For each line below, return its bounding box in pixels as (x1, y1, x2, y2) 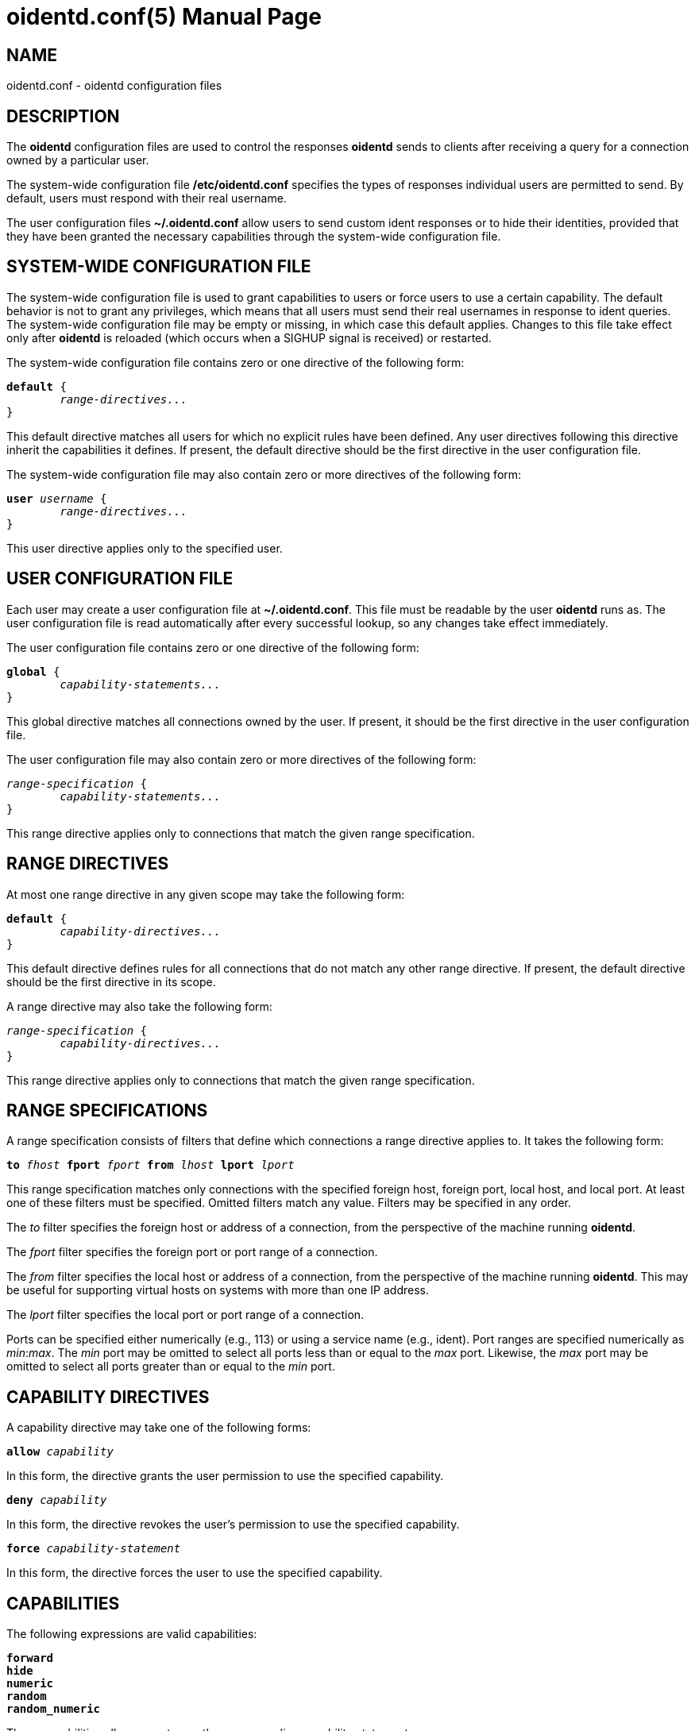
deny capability (6, 1494, 107, 1507)
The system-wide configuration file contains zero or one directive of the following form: (6, 355, 465, 369)
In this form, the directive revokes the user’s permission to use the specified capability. (6, 1517, 460, 1532)
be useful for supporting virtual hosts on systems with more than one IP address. (6, 1283, 429, 1297)
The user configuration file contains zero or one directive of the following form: (6, 640, 419, 654)
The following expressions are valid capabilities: (6, 1627, 257, 1641)
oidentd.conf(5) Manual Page (6, 3, 322, 30)
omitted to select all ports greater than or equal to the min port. (6, 1359, 335, 1374)
